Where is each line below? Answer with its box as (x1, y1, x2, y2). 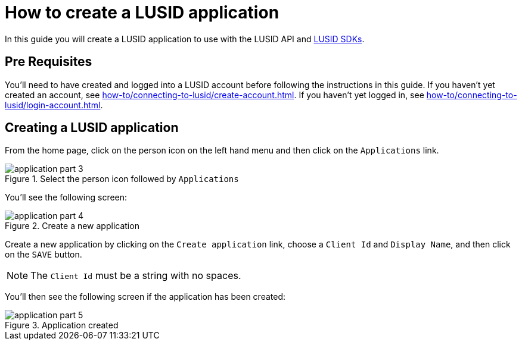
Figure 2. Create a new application (5, 221, 139, 231)
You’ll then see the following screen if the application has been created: (5, 291, 286, 302)
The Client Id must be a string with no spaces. (30, 269, 241, 282)
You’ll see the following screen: (5, 192, 128, 203)
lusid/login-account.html (5, 99, 101, 110)
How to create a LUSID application (5, 2, 279, 23)
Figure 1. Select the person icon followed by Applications (5, 174, 239, 184)
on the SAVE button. (5, 249, 82, 260)
